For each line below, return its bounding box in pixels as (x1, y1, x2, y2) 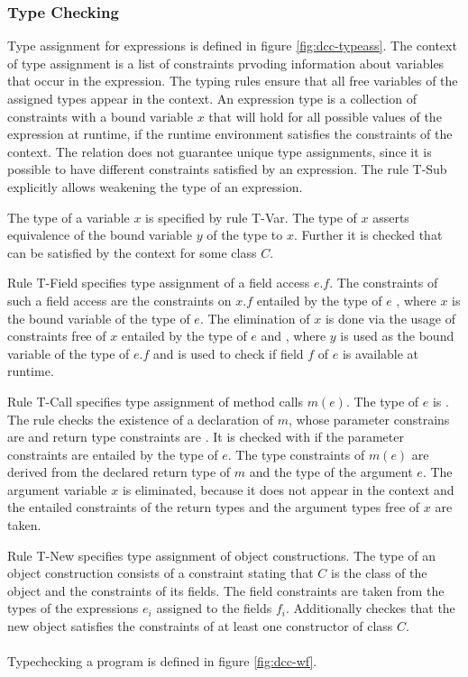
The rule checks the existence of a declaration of (7, 409, 273, 428)
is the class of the (331, 563, 427, 582)
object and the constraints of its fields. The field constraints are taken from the (7, 581, 445, 599)
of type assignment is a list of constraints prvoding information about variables (7, 53, 445, 72)
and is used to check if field (153, 343, 304, 362)
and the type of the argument (249, 462, 413, 481)
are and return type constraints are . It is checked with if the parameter (7, 427, 404, 446)
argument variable (7, 480, 107, 499)
